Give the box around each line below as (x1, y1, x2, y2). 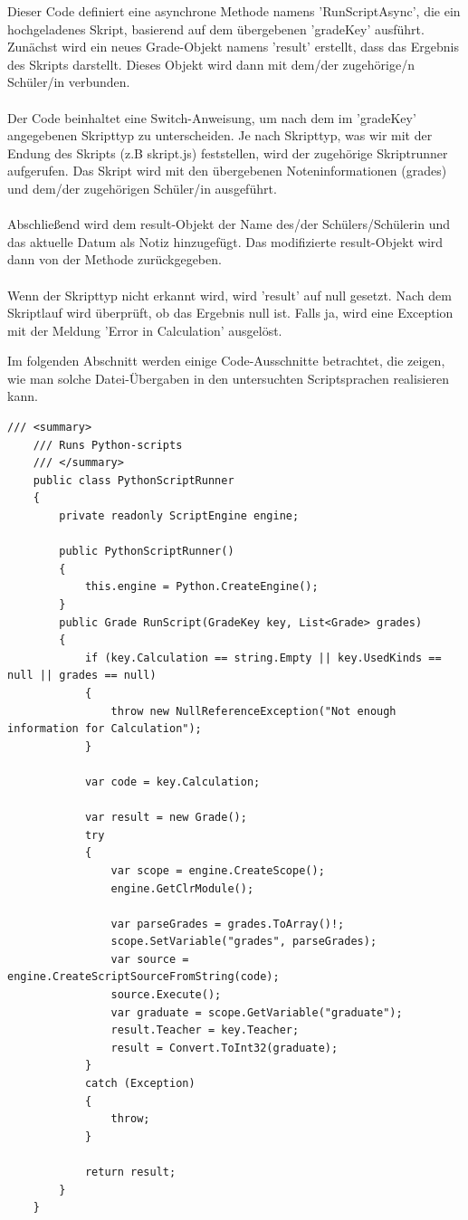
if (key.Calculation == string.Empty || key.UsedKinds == (84, 651, 442, 664)
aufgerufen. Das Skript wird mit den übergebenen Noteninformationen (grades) (7, 161, 447, 180)
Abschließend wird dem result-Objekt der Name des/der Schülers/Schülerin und (7, 214, 451, 234)
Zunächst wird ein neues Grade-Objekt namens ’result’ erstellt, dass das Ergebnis (7, 37, 459, 56)
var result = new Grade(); (84, 811, 247, 824)
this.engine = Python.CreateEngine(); (84, 580, 319, 594)
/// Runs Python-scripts (33, 438, 183, 452)
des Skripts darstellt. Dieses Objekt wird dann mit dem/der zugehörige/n (7, 54, 415, 73)
